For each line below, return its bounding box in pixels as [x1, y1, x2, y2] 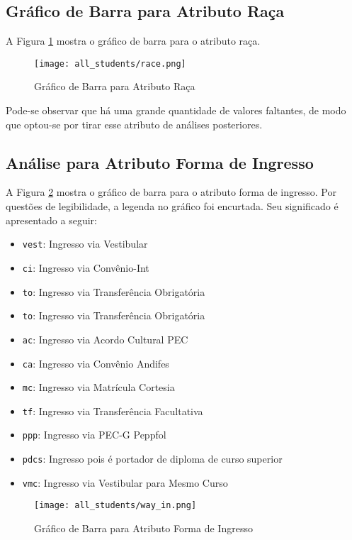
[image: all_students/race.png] [34, 58, 186, 69]
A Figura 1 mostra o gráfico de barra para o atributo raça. [6, 33, 261, 48]
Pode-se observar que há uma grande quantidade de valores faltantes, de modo [6, 103, 346, 118]
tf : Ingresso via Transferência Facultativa [22, 403, 203, 418]
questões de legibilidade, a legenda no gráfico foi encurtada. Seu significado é [6, 199, 339, 214]
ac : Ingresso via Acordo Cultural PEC [22, 331, 188, 346]
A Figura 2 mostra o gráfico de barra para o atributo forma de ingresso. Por [6, 184, 336, 199]
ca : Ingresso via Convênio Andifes [22, 356, 169, 370]
